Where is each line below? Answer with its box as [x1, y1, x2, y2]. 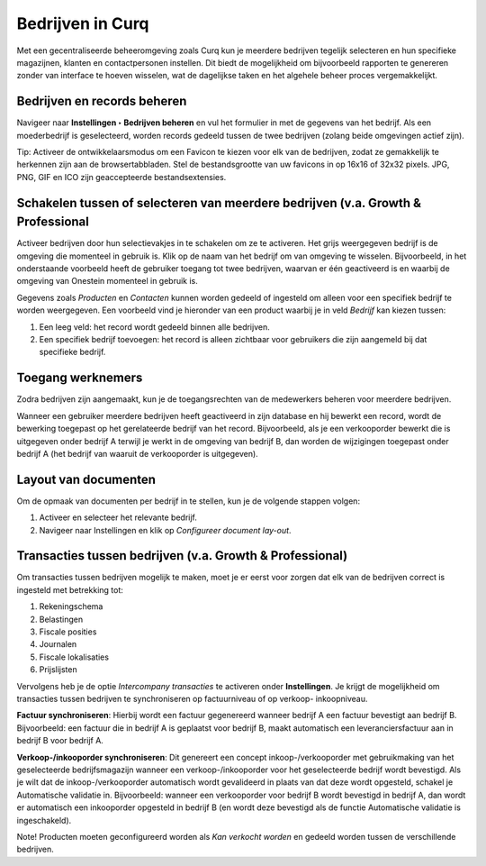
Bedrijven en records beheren [16, 94, 187, 109]
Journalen [39, 639, 77, 650]
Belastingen [39, 614, 84, 624]
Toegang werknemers [16, 370, 143, 386]
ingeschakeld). [16, 815, 72, 825]
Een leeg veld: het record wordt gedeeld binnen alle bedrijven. [39, 321, 270, 333]
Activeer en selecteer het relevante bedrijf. [39, 512, 198, 523]
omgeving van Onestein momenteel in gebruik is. [16, 276, 198, 287]
